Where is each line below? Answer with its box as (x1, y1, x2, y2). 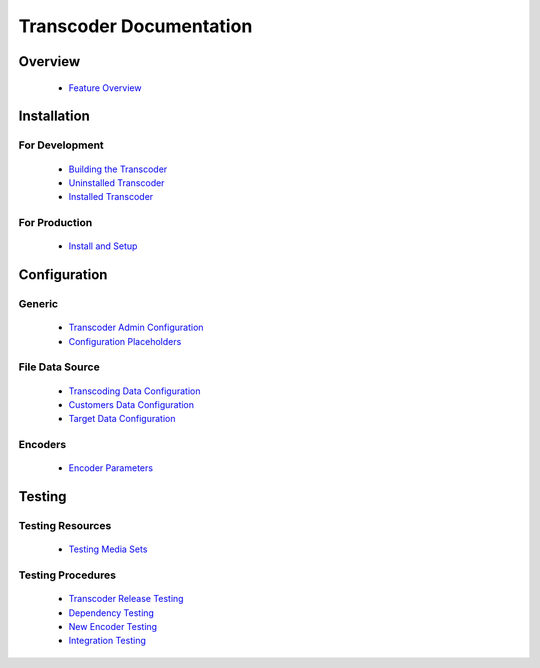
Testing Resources (18, 519, 112, 533)
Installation (18, 108, 90, 125)
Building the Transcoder (68, 163, 168, 175)
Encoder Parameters (68, 462, 154, 474)
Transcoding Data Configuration (68, 385, 201, 397)
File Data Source (18, 360, 100, 374)
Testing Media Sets (68, 543, 148, 555)
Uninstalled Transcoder (68, 176, 165, 189)
